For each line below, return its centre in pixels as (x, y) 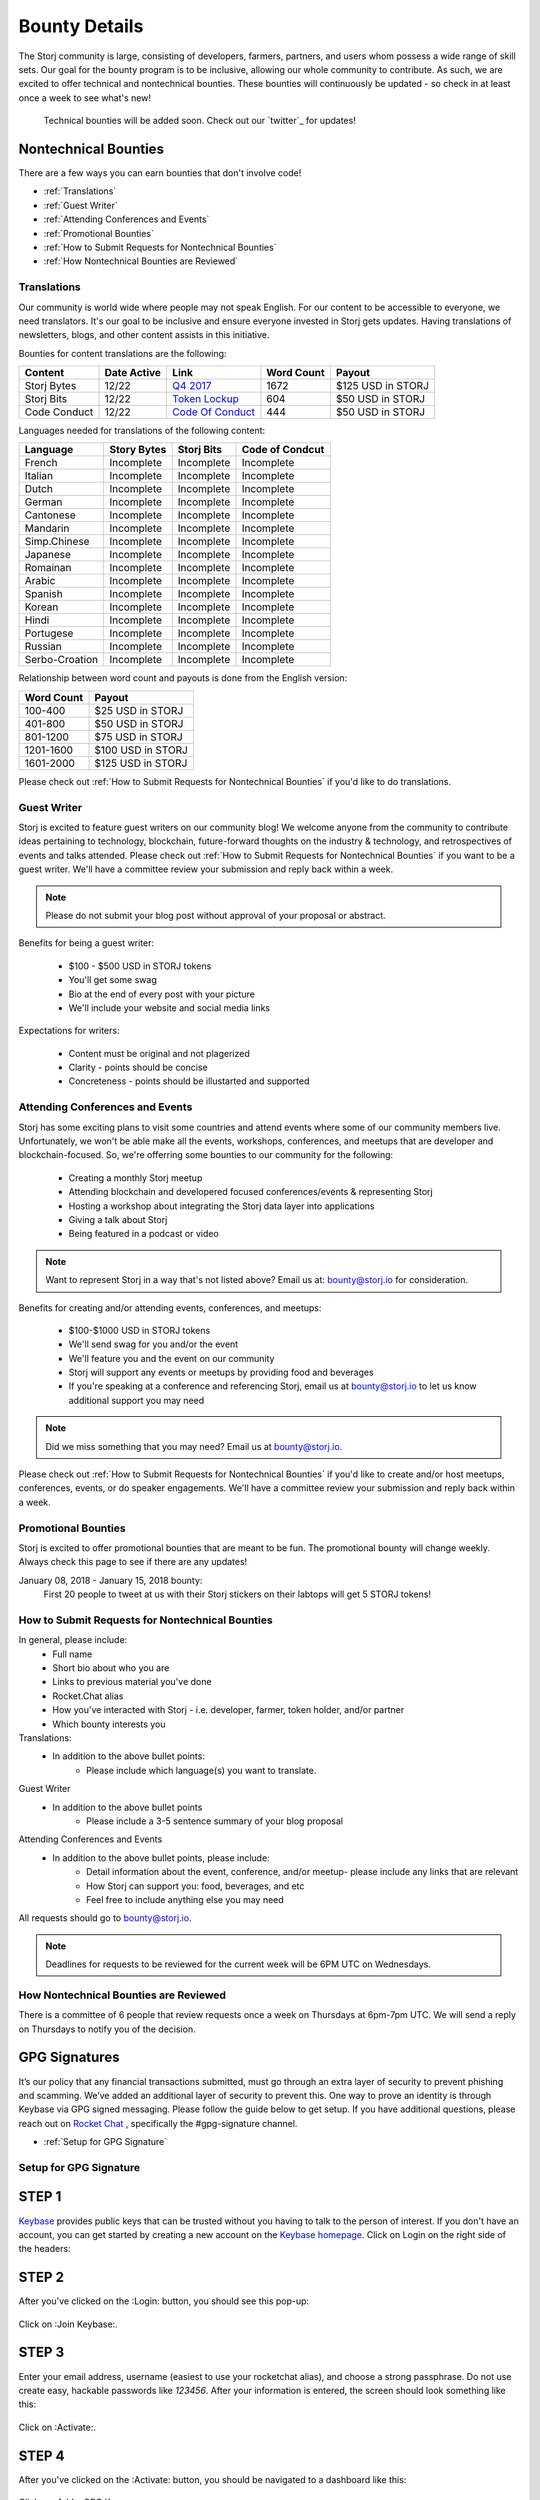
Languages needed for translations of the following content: (142, 431)
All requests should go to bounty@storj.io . (105, 1918)
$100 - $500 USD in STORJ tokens (140, 966)
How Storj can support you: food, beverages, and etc (195, 1886)
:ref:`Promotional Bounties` (98, 233)
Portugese (49, 633)
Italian (39, 476)
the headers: (44, 2249)
